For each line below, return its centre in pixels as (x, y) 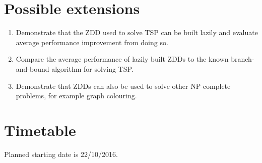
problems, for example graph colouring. (76, 96)
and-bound (32, 68)
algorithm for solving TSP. (92, 68)
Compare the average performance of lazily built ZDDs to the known (122, 59)
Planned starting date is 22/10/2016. (61, 154)
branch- (243, 59)
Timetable (40, 130)
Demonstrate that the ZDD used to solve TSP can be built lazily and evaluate (137, 32)
